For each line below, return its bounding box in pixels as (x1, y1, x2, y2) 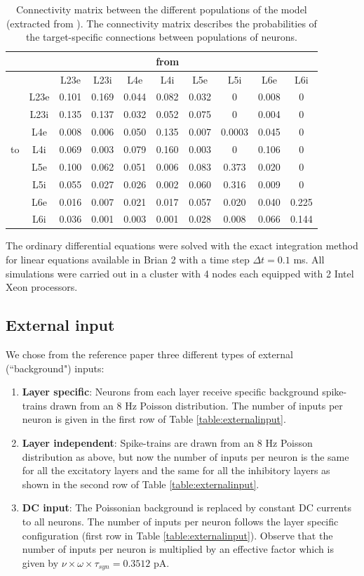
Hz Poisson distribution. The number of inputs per (125, 398, 343, 412)
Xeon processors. (6, 280, 78, 294)
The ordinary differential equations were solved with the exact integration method (6, 238, 358, 253)
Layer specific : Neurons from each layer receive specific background (22, 384, 319, 399)
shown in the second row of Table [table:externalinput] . (22, 476, 259, 491)
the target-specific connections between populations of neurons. (25, 30, 297, 44)
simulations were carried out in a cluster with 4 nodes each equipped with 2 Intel (6, 266, 354, 280)
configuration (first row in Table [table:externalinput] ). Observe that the (22, 528, 333, 542)
